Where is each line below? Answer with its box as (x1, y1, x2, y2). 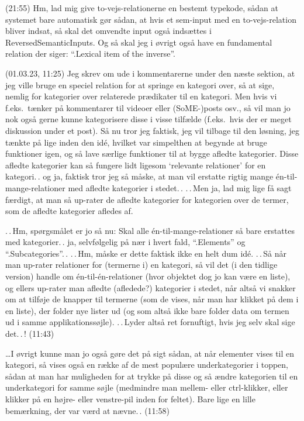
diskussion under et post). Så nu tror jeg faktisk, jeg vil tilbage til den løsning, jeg (5, 124, 300, 136)
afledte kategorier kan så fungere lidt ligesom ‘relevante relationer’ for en (5, 158, 266, 171)
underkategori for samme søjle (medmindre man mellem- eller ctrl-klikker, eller (5, 381, 288, 394)
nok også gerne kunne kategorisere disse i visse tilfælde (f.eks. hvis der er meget (5, 113, 292, 125)
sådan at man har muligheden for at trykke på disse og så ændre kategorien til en (5, 370, 298, 382)
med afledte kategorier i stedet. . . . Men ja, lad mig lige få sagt (68, 181, 292, 194)
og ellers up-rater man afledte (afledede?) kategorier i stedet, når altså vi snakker (5, 281, 296, 294)
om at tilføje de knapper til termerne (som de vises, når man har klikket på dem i (5, 293, 299, 305)
